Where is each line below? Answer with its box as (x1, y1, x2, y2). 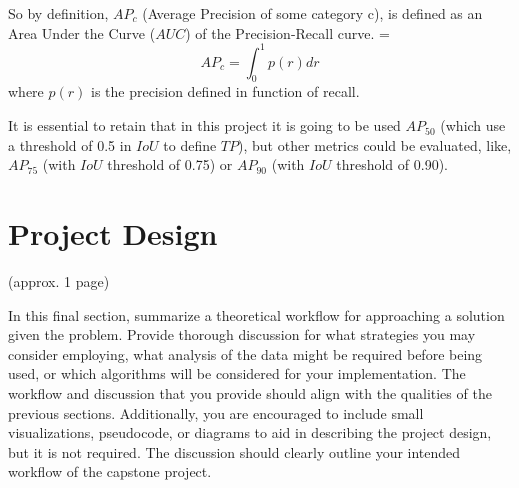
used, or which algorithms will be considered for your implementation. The (8, 363, 466, 384)
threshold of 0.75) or (107, 154, 233, 175)
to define (163, 134, 217, 155)
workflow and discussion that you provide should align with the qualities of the (8, 382, 492, 403)
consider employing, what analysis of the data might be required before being (8, 343, 483, 364)
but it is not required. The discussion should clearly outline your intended (8, 441, 461, 462)
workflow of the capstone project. (8, 461, 212, 482)
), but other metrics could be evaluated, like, (238, 134, 512, 155)
